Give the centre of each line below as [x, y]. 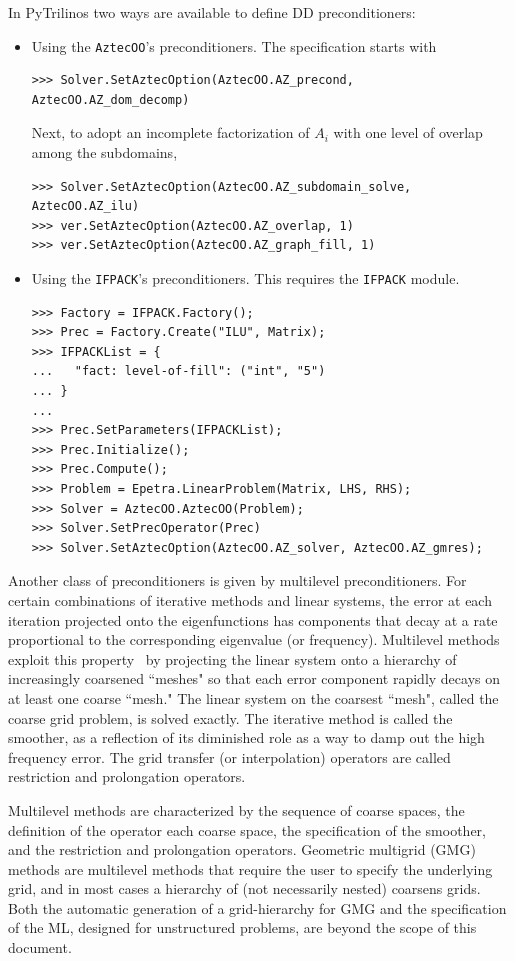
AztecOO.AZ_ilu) [85, 206]
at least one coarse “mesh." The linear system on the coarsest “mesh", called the [253, 697]
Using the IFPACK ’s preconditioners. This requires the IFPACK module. [245, 278]
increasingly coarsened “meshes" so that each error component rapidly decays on [254, 678]
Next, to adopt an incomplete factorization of [170, 132]
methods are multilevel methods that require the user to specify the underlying [250, 868]
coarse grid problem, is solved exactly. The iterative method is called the [230, 717]
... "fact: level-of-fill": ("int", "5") [178, 371]
